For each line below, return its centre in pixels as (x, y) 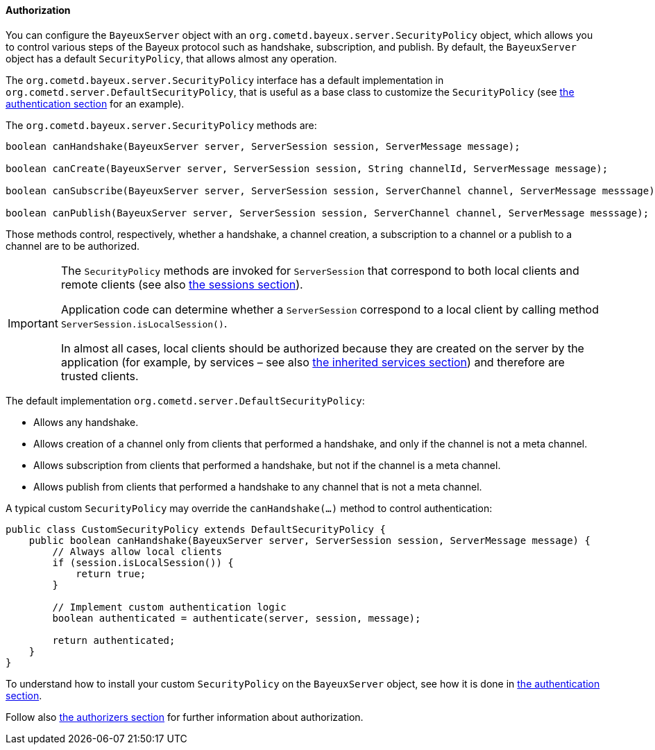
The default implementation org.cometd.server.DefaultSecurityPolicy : (185, 400)
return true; (111, 573)
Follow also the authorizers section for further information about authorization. (185, 717)
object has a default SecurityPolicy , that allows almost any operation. (171, 58)
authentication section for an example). (95, 103)
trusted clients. (100, 376)
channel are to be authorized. (73, 246)
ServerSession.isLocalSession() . (144, 323)
